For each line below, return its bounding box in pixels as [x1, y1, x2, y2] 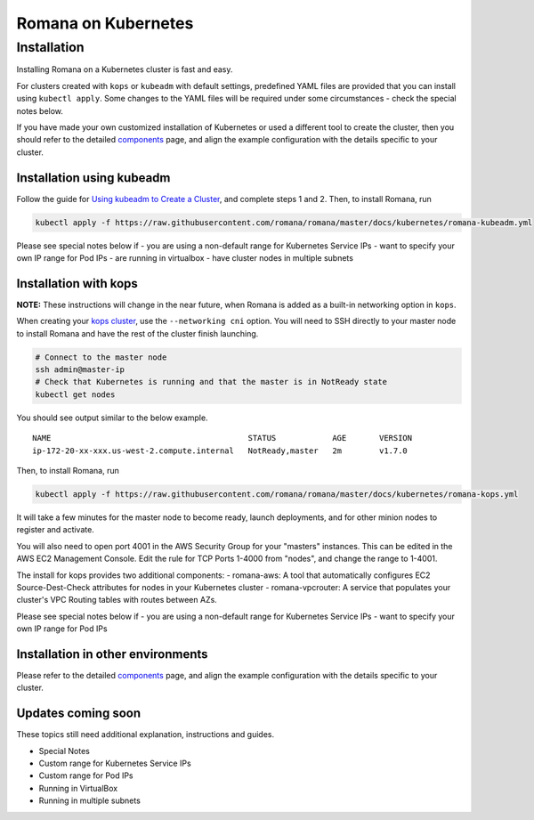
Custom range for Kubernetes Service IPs [38, 758, 191, 769]
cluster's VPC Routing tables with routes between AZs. [16, 595, 217, 605]
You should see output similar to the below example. [16, 412, 208, 423]
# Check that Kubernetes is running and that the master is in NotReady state [35, 377, 387, 387]
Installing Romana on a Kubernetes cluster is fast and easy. [16, 64, 233, 75]
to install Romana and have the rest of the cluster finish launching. [16, 328, 259, 338]
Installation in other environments [16, 646, 208, 662]
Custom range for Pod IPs [38, 770, 133, 781]
